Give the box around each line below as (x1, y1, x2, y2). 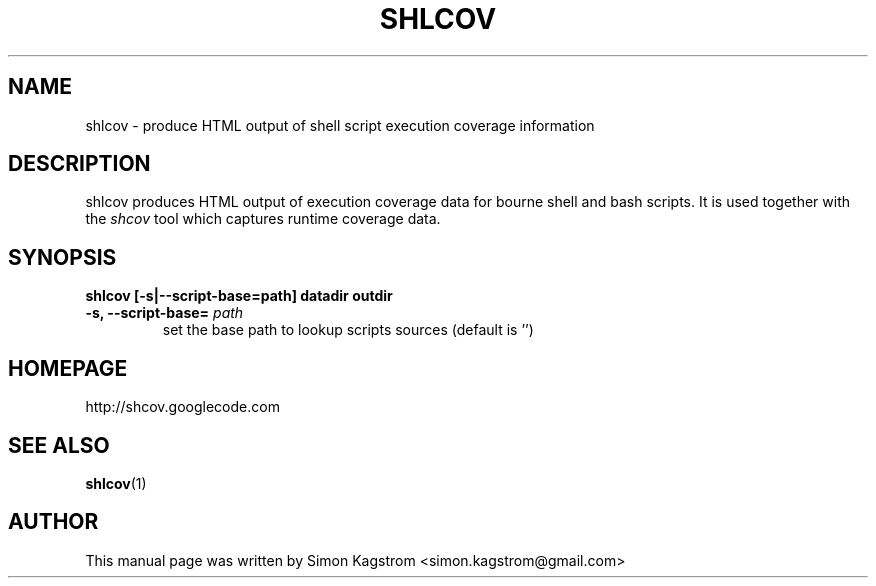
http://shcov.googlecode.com (85, 398, 280, 416)
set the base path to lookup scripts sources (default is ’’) (162, 321, 534, 339)
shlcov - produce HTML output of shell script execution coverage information (85, 116, 595, 134)
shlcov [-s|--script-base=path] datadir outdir (85, 287, 393, 305)
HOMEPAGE (8, 355, 128, 381)
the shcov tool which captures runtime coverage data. (85, 210, 441, 228)
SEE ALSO (8, 432, 110, 458)
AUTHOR (8, 509, 99, 535)
